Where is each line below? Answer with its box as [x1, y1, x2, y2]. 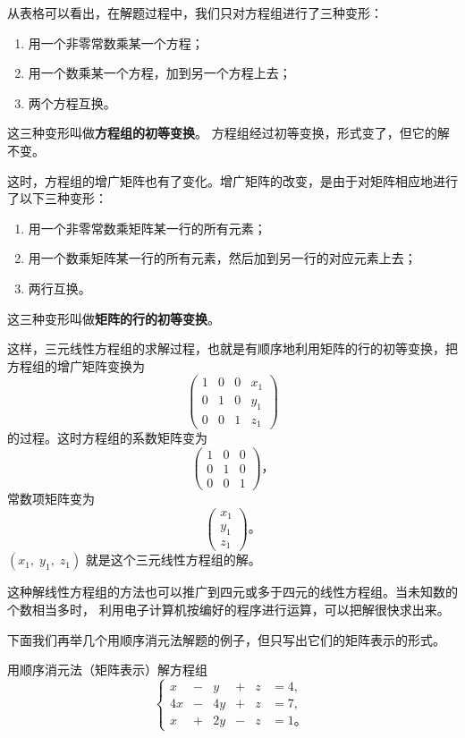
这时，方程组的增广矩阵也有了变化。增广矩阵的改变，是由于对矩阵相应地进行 [7, 171, 458, 190]
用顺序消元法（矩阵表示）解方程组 [7, 660, 207, 679]
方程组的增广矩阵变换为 [7, 356, 145, 375]
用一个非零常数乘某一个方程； [28, 33, 204, 52]
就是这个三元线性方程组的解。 [85, 550, 261, 569]
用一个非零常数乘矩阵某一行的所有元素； [28, 218, 266, 237]
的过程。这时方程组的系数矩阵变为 [7, 428, 207, 447]
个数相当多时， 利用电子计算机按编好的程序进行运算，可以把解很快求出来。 [7, 600, 450, 618]
